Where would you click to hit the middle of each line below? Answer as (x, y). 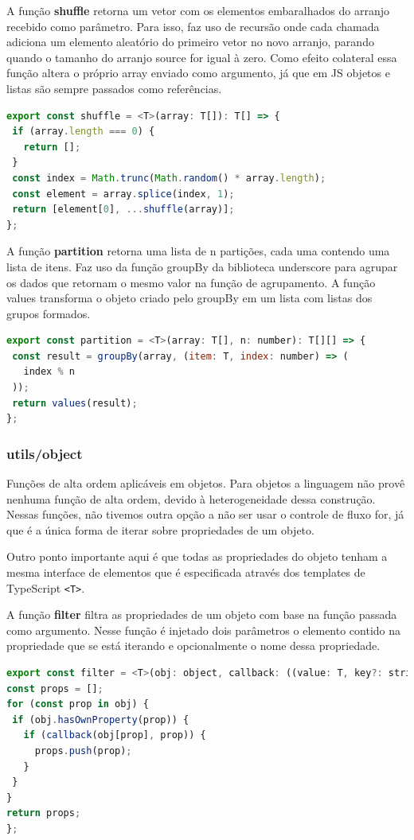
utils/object (45, 453)
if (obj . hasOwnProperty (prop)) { (101, 719)
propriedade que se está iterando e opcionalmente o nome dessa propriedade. (193, 646)
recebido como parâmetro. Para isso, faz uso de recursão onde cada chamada (193, 26)
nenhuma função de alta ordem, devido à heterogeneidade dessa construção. (191, 498)
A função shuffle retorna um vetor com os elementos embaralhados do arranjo (198, 10)
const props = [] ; (55, 688)
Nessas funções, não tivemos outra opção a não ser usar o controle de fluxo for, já (205, 514)
